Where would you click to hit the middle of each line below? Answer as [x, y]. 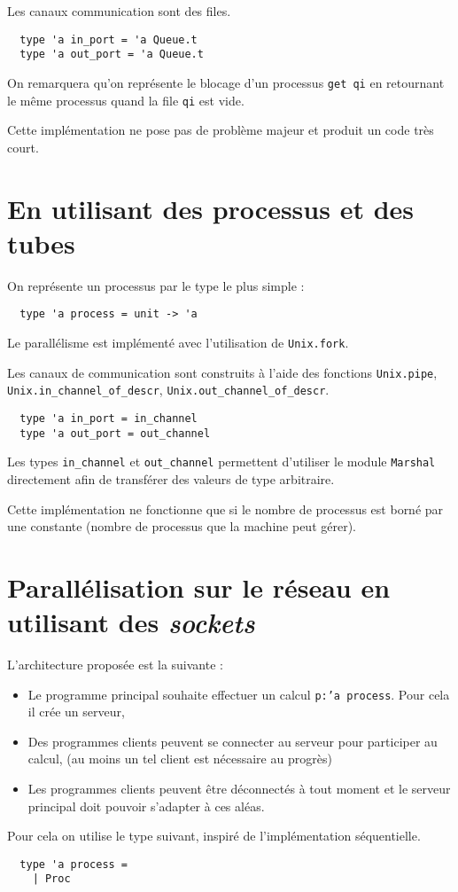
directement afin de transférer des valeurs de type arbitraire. [171, 478]
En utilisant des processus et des [211, 208]
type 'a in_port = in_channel [109, 418]
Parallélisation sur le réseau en [199, 587]
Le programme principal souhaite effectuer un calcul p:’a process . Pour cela [239, 694]
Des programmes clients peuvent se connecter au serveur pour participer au [233, 741]
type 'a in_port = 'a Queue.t [109, 39]
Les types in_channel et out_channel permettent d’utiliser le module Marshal [221, 462]
